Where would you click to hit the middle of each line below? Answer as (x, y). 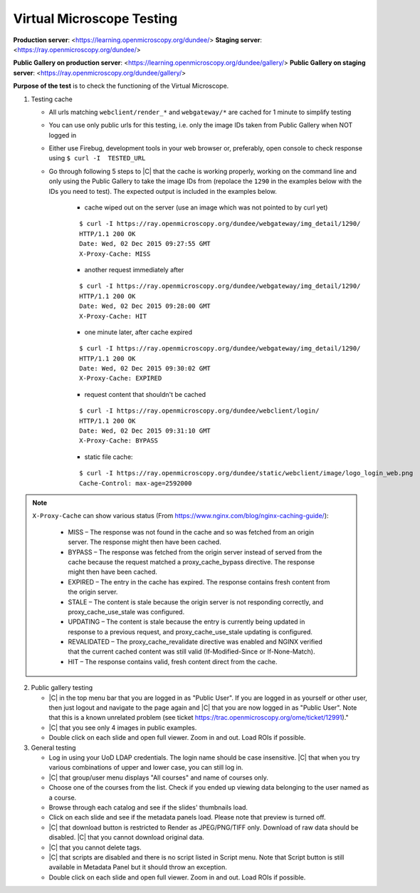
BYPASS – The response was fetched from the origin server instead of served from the (195, 552)
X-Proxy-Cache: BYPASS (119, 441)
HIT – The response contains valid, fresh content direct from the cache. (173, 661)
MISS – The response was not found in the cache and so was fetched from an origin (191, 532)
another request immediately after (134, 269)
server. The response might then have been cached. (145, 542)
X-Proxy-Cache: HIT (113, 316)
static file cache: (109, 457)
